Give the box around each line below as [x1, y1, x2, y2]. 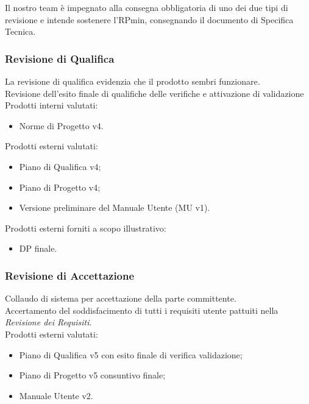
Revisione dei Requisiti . [5, 316, 92, 328]
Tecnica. [5, 25, 36, 38]
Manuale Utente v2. [19, 389, 93, 402]
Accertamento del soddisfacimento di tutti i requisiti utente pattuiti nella [5, 303, 279, 316]
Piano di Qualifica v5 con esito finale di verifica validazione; [19, 348, 243, 361]
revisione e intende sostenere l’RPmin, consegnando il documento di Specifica [5, 13, 294, 26]
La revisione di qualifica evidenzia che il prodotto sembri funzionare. [5, 75, 260, 87]
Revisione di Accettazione [5, 268, 135, 283]
